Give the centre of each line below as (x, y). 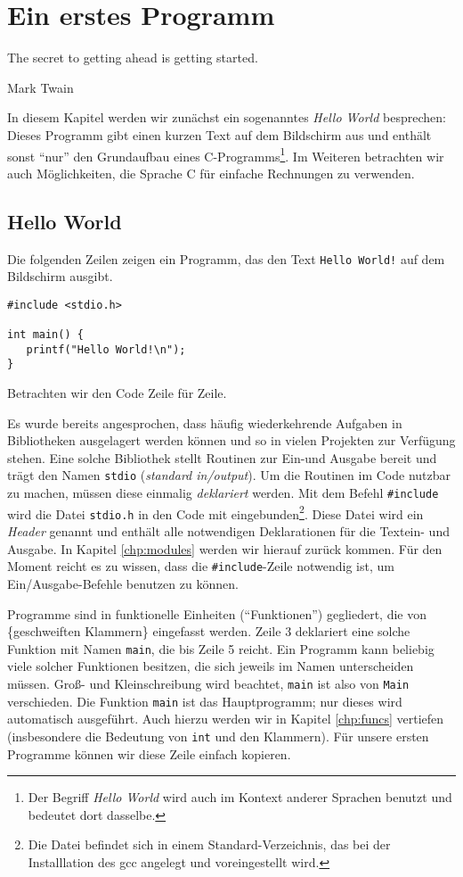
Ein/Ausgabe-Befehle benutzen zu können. (123, 583)
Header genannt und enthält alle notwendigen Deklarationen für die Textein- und (228, 531)
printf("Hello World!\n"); (106, 349)
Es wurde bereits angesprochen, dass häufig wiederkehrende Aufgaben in (205, 422)
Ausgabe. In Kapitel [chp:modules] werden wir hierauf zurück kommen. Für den (225, 548)
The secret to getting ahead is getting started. (133, 58)
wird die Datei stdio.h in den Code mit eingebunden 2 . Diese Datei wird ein (215, 512)
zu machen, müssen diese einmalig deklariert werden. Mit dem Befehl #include (223, 493)
